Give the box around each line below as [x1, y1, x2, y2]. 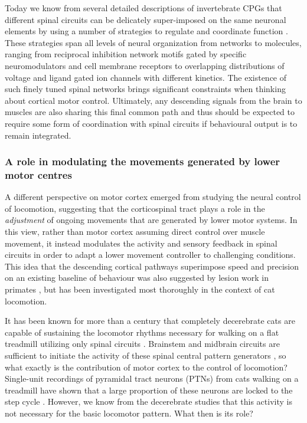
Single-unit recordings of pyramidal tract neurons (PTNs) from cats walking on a [5, 372, 299, 385]
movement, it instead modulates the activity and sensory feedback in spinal [5, 237, 277, 249]
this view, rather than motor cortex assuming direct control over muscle [5, 225, 265, 238]
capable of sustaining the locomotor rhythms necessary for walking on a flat [5, 326, 279, 338]
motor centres [5, 167, 72, 182]
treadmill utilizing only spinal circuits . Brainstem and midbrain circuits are [5, 337, 280, 350]
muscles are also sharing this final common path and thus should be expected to [5, 106, 295, 118]
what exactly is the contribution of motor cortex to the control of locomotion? [5, 360, 288, 373]
